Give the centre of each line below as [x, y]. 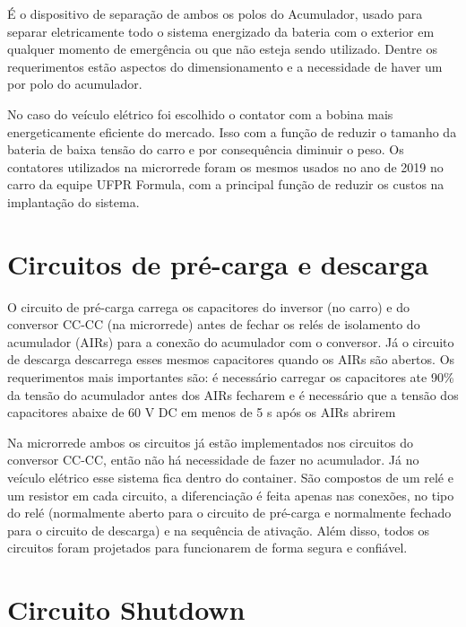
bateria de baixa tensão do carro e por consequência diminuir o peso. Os [206, 149]
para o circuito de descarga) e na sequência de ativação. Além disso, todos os [219, 530]
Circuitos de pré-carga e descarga [218, 263]
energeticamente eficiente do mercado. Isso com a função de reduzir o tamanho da [232, 131]
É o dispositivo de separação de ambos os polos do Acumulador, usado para [215, 13]
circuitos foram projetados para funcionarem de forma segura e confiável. [207, 548]
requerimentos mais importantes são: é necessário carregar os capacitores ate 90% [231, 377]
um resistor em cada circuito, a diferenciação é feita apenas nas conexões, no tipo [231, 495]
